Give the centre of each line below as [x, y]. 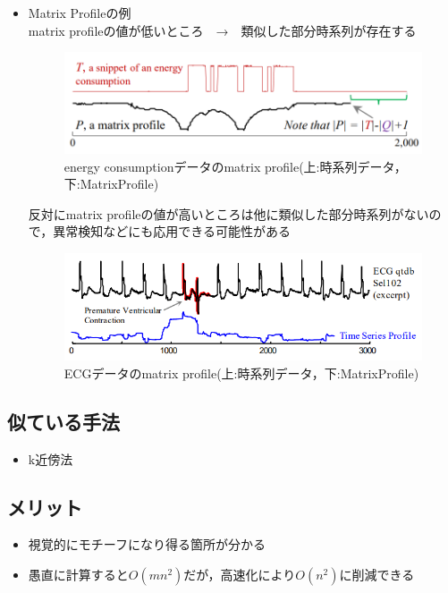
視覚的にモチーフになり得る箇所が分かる [147, 544]
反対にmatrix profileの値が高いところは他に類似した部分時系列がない [228, 213]
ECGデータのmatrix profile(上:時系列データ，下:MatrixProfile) [241, 373]
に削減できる [377, 574]
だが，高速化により [240, 574]
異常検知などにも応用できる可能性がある [172, 231]
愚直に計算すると [78, 574]
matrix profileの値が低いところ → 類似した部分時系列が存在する [222, 30]
